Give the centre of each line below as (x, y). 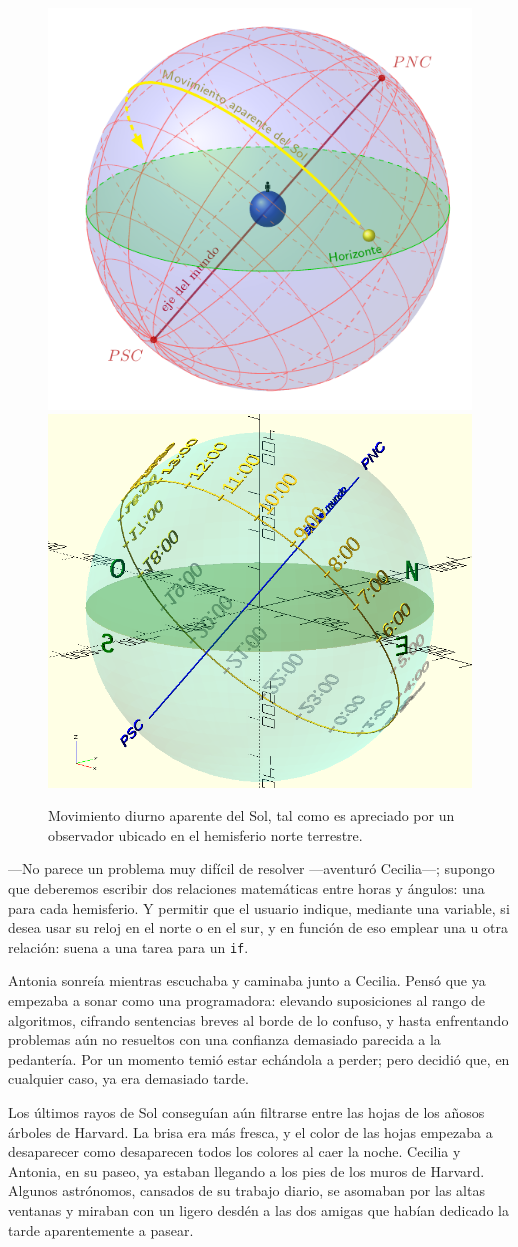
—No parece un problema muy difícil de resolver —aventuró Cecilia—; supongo (251, 868)
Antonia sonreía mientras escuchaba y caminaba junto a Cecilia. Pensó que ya (247, 980)
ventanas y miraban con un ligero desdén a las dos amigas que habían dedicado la (258, 1209)
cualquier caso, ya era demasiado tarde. (128, 1078)
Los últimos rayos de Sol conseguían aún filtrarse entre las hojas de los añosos (246, 1112)
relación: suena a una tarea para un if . (128, 946)
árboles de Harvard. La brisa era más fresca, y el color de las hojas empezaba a (250, 1131)
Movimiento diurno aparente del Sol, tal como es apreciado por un (251, 815)
